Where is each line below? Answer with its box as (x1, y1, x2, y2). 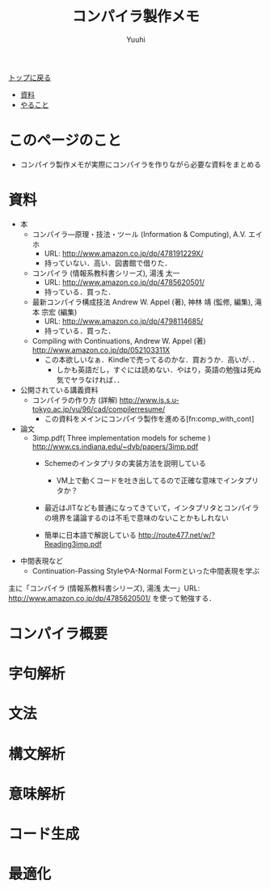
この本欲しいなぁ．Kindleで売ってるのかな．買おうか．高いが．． (44, 354, 259, 364)
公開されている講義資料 (19, 385, 99, 395)
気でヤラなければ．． (56, 375, 124, 384)
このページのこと (8, 131, 122, 150)
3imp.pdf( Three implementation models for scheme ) (32, 433, 211, 442)
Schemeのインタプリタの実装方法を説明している (44, 458, 206, 468)
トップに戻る (8, 72, 51, 82)
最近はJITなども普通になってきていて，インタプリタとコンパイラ (44, 502, 259, 512)
